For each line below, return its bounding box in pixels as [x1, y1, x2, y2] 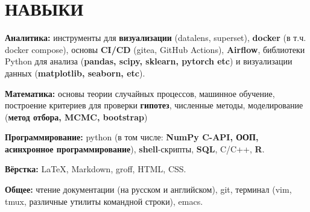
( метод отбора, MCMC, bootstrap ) [5, 110, 148, 123]
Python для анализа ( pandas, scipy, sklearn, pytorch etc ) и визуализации [5, 55, 293, 67]
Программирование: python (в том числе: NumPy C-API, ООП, [5, 131, 259, 143]
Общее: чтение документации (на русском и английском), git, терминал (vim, [5, 183, 292, 196]
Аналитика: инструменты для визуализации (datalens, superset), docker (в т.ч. [5, 31, 306, 44]
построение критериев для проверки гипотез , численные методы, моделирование [5, 99, 303, 111]
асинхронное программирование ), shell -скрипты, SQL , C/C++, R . [5, 142, 265, 155]
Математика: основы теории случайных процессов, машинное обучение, [5, 87, 275, 99]
